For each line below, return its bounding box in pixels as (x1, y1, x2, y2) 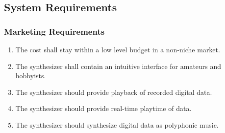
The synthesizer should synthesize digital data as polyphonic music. (15, 119, 219, 130)
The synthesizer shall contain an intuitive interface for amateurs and (15, 61, 222, 71)
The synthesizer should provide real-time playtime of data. (15, 103, 192, 113)
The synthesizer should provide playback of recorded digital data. (15, 87, 212, 97)
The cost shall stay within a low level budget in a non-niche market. (15, 44, 220, 54)
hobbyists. (15, 70, 46, 81)
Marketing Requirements (4, 25, 105, 37)
